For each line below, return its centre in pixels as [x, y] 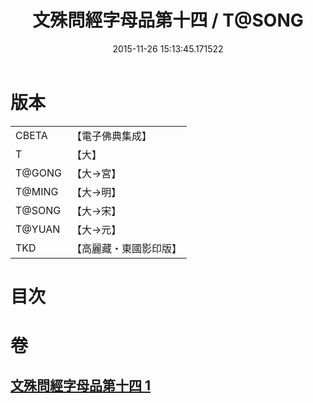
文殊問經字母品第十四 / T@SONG [168, 20]
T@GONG [38, 173]
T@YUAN [38, 229]
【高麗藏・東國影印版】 [126, 248]
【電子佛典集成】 [111, 136]
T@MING [37, 191]
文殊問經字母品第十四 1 [81, 386]
